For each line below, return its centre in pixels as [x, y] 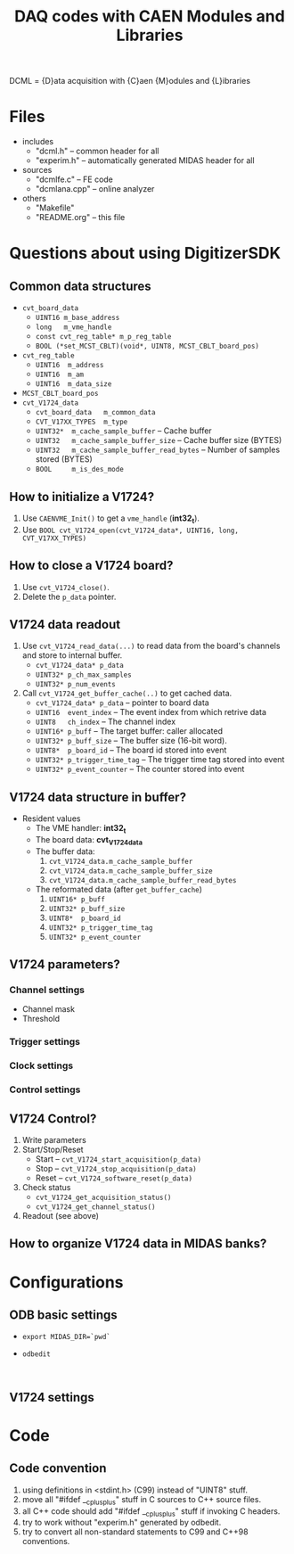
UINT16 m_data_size [73, 384]
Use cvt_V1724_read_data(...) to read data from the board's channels [151, 646]
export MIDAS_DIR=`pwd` [66, 1337]
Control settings [45, 1089]
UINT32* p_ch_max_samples [83, 675]
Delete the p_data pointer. [69, 596]
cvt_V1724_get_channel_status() [95, 1207]
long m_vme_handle [73, 327]
